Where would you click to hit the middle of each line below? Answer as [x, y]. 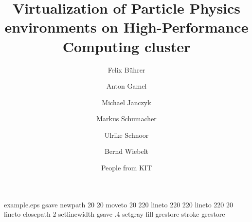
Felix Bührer [126, 69]
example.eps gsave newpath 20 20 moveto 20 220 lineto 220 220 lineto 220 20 [119, 204]
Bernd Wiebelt [126, 151]
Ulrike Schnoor [126, 135]
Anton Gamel [126, 86]
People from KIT [126, 168]
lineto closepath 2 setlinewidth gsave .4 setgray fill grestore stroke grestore [115, 214]
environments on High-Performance [126, 27]
